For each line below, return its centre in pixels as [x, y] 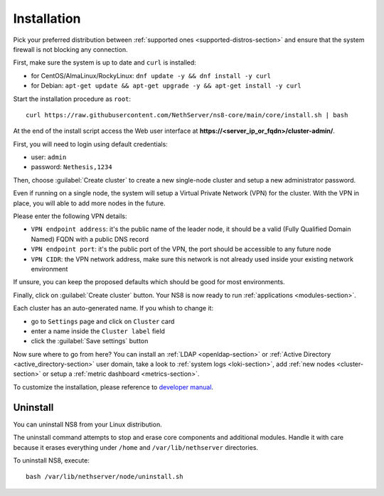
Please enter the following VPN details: [70, 216]
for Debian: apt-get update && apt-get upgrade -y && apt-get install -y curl [166, 86]
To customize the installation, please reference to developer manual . [113, 387]
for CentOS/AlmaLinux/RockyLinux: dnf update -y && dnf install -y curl [151, 75]
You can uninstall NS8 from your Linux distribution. [88, 424]
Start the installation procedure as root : [72, 99]
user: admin [49, 157]
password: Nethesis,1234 [72, 167]
